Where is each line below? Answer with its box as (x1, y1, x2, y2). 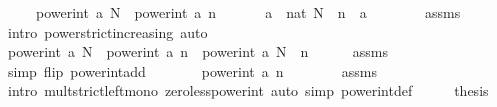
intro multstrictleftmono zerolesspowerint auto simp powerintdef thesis (7, 80, 489, 101)
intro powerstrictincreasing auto (7, 21, 208, 42)
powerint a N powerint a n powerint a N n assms (7, 41, 388, 62)
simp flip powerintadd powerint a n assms (7, 60, 378, 81)
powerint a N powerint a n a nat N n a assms (35, 2, 461, 22)
